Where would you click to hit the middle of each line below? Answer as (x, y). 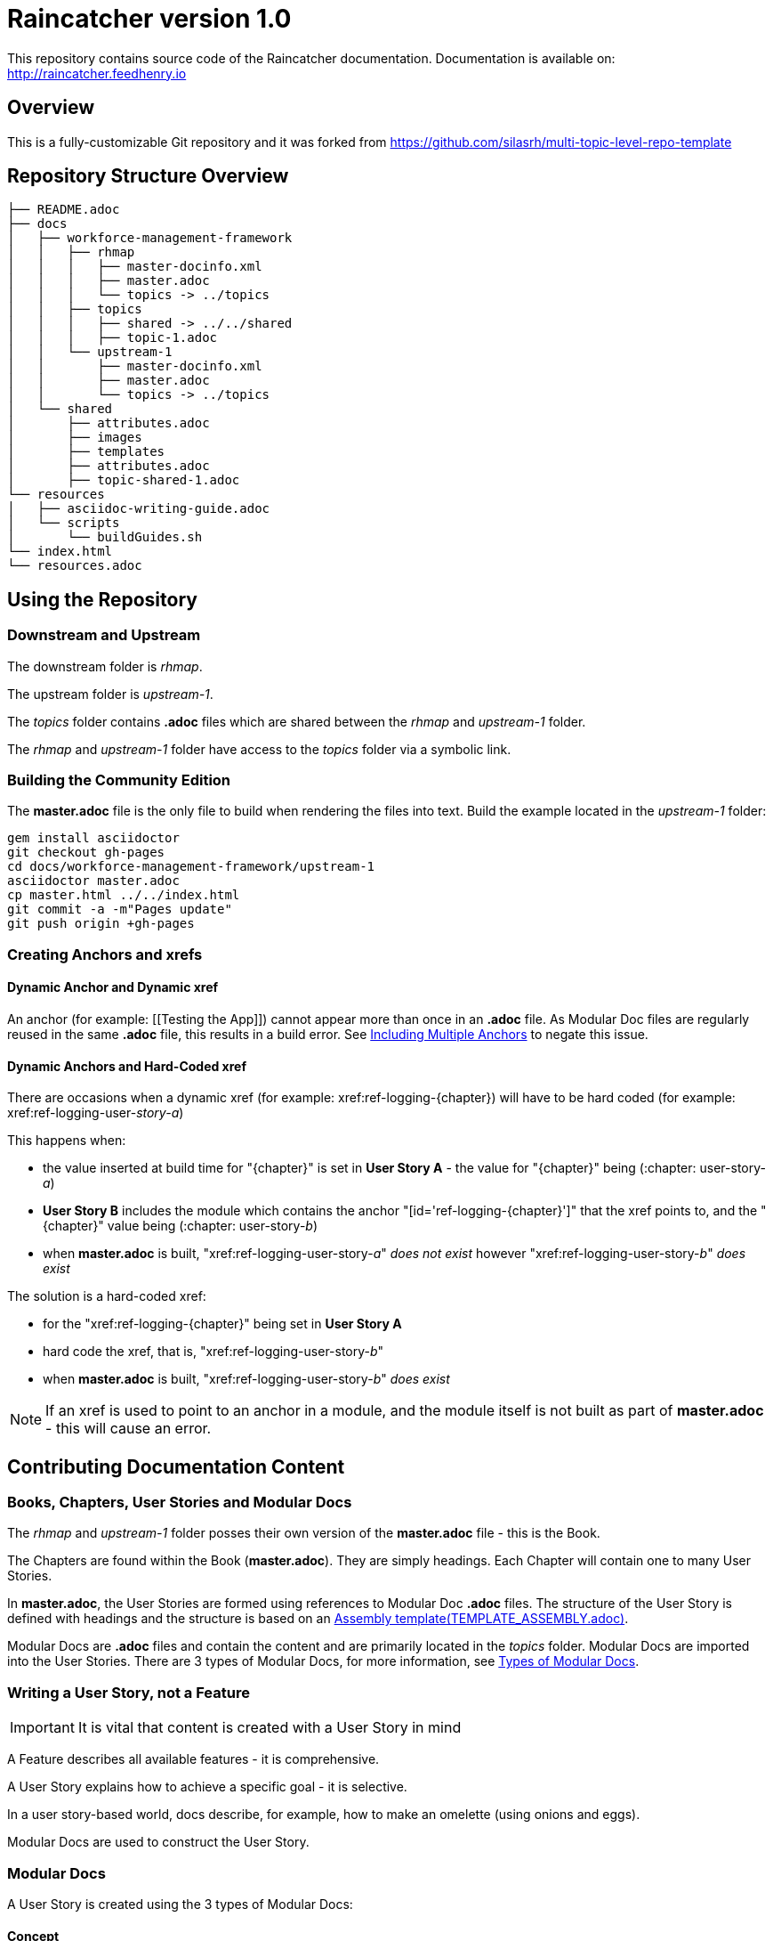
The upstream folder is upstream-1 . (110, 694)
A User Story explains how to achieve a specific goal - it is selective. (207, 1787)
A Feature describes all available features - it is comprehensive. (193, 1759)
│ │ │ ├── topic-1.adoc (113, 338)
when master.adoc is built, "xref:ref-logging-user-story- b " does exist (246, 1379)
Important (42, 1728)
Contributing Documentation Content (176, 1466)
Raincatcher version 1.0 (149, 19)
